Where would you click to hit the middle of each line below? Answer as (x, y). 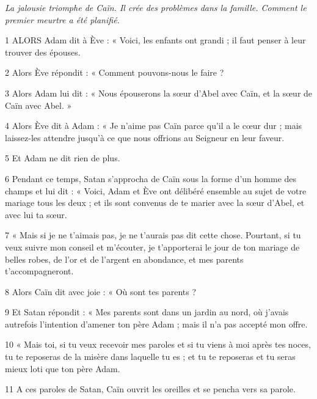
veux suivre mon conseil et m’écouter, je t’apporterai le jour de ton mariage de (152, 247)
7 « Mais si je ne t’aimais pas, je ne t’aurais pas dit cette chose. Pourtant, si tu (153, 235)
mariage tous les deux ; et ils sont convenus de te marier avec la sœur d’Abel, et (155, 203)
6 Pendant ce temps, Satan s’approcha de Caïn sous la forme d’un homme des (151, 178)
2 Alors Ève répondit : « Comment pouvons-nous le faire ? (115, 72)
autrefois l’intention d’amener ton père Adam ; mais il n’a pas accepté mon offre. (156, 324)
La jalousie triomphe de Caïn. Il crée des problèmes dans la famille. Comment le (156, 7)
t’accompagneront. (39, 271)
